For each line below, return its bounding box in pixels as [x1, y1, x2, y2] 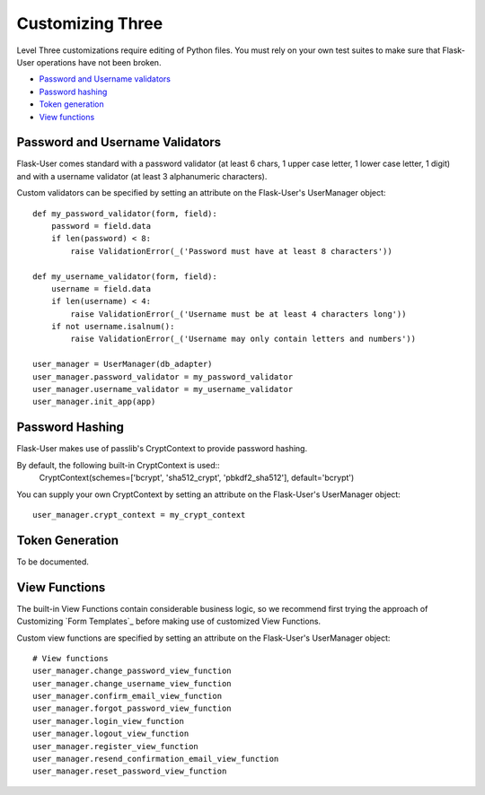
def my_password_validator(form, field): [32, 208, 217, 219]
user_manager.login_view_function [32, 716, 184, 726]
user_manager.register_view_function [32, 741, 199, 751]
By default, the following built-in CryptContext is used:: [16, 459, 220, 470]
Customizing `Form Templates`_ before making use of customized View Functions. [16, 616, 322, 627]
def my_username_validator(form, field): [32, 271, 217, 282]
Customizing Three [16, 13, 163, 33]
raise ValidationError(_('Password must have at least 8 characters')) [70, 246, 392, 256]
